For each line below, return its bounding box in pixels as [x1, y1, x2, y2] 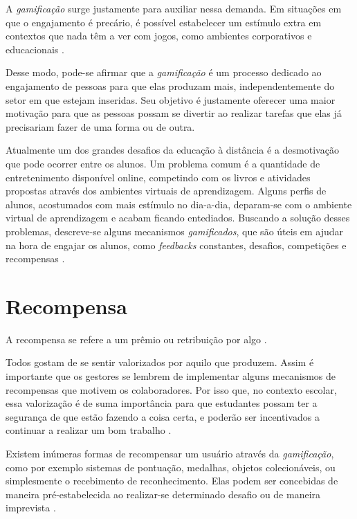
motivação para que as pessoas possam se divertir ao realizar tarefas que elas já [6, 106, 342, 120]
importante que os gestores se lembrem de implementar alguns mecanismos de [6, 369, 336, 383]
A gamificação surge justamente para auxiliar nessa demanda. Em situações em [6, 1, 342, 15]
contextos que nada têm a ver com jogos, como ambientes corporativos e [6, 28, 312, 43]
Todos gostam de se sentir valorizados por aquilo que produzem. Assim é [6, 355, 314, 370]
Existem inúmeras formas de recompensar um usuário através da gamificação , [6, 446, 334, 460]
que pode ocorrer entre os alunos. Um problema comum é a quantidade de [6, 156, 320, 170]
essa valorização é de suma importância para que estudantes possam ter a [6, 396, 318, 410]
